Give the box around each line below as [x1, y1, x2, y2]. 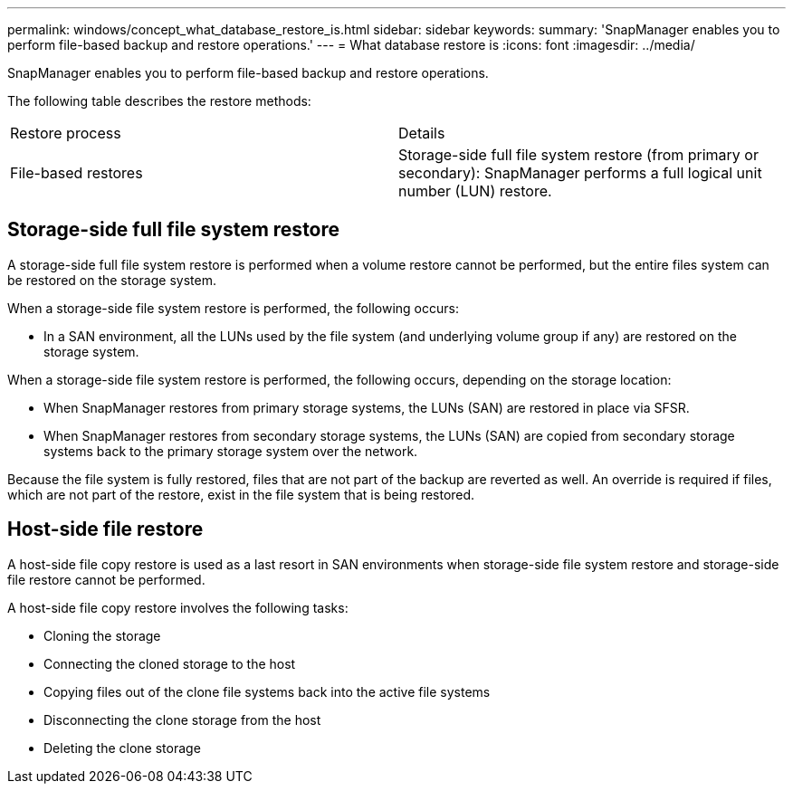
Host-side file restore [7, 518, 204, 541]
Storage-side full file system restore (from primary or [398, 146, 759, 164]
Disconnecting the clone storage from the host [43, 711, 321, 728]
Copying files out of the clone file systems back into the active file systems [43, 683, 491, 700]
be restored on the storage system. [7, 272, 216, 288]
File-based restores [10, 164, 143, 182]
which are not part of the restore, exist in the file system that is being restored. [7, 486, 475, 502]
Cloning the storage [43, 627, 161, 643]
